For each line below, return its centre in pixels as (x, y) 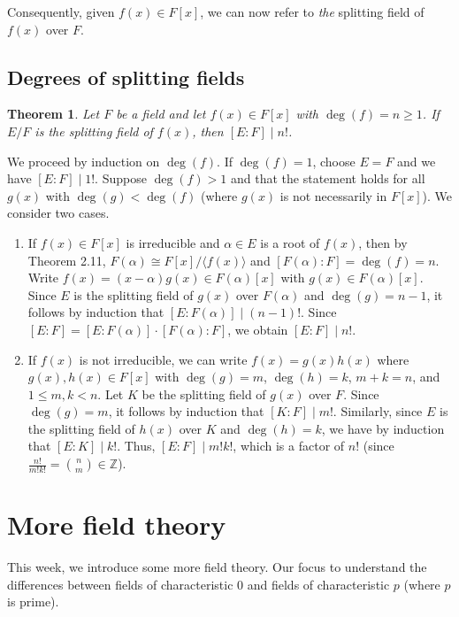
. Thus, (136, 446)
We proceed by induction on (84, 161)
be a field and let (161, 114)
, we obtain (258, 329)
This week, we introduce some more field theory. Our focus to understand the (217, 567)
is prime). (33, 602)
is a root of (290, 242)
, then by (383, 242)
